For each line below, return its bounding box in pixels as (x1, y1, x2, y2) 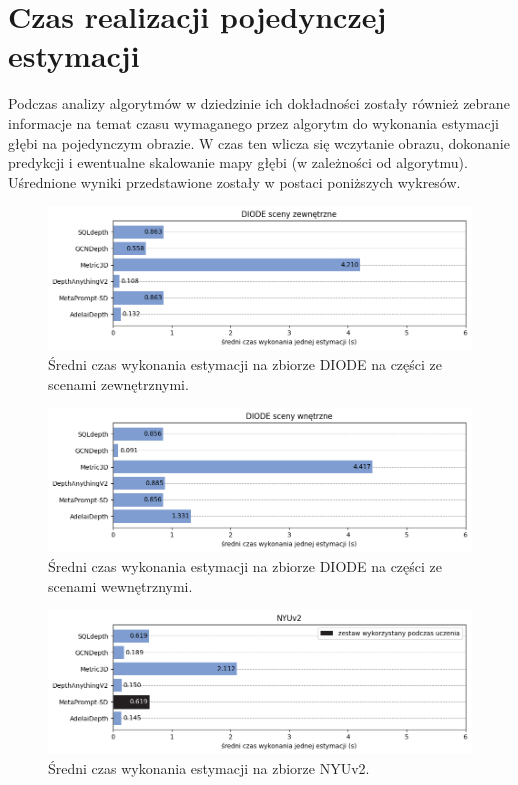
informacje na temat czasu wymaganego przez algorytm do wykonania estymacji (8, 112, 500, 133)
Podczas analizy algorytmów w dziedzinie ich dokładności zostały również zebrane (8, 93, 510, 114)
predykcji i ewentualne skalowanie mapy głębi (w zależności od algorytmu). (8, 152, 468, 173)
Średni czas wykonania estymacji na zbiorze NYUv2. (48, 758, 370, 779)
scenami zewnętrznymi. (48, 373, 189, 394)
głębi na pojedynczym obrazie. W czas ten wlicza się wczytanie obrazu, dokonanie (8, 132, 510, 153)
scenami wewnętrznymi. (48, 575, 193, 596)
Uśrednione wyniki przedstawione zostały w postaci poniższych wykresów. (8, 171, 461, 192)
